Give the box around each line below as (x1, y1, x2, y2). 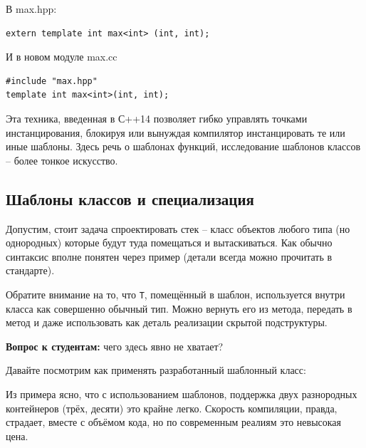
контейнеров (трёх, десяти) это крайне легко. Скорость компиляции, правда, (6, 400, 338, 415)
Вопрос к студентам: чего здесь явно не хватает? (6, 338, 224, 353)
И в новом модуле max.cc (6, 49, 117, 64)
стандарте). (6, 263, 55, 278)
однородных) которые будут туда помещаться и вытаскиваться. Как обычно (6, 235, 333, 250)
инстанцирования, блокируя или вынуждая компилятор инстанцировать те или (6, 125, 345, 140)
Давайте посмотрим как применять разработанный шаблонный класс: (6, 363, 306, 377)
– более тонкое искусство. (6, 152, 118, 167)
